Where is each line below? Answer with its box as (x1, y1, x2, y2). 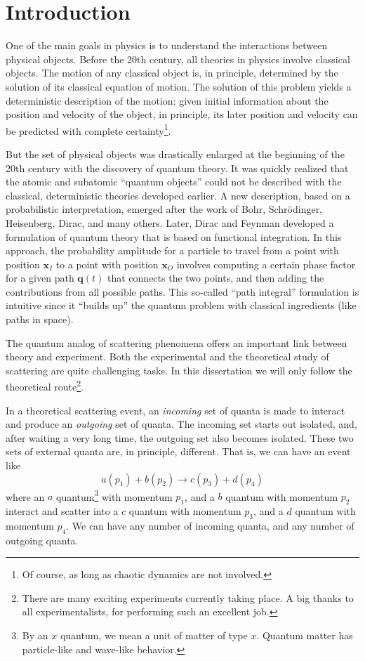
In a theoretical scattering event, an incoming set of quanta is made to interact (6, 403, 345, 417)
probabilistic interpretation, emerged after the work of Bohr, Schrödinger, (6, 202, 323, 216)
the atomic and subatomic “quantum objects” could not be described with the (6, 174, 342, 189)
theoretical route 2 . (6, 377, 84, 394)
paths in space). (6, 312, 74, 327)
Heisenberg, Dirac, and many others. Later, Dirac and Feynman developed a (6, 215, 334, 230)
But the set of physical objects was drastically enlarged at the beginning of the (6, 146, 345, 161)
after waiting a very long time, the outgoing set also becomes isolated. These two (6, 430, 354, 445)
